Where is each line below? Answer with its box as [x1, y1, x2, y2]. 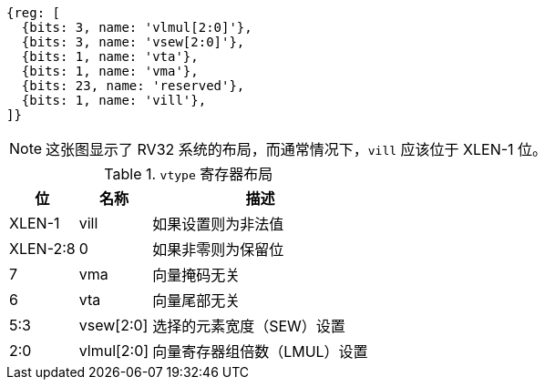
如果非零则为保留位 [152, 240, 284, 259]
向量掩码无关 [152, 266, 241, 284]
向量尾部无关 [152, 291, 241, 310]
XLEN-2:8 [9, 239, 76, 258]
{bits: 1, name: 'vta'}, [21, 49, 199, 64]
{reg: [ [6, 5, 61, 20]
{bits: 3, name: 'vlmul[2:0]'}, [21, 20, 252, 35]
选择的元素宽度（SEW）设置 [152, 317, 345, 335]
